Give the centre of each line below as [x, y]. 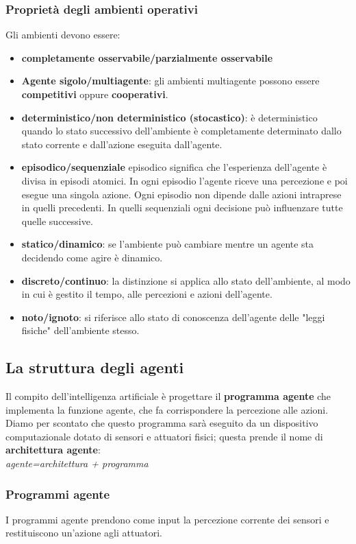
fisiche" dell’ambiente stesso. [80, 330]
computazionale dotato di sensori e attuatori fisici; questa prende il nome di [164, 436]
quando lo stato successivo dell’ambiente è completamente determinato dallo [181, 131]
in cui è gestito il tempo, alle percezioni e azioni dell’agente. [147, 294]
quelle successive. [57, 221]
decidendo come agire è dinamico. [92, 257]
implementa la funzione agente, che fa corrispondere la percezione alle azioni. [167, 409]
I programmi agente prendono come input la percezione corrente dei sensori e [167, 519]
